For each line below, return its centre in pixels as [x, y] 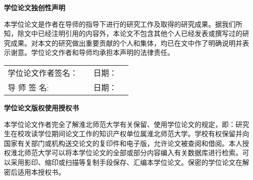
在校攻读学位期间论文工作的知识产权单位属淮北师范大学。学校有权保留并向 [130, 134]
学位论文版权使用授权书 [41, 107]
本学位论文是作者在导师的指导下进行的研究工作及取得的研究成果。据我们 [120, 24]
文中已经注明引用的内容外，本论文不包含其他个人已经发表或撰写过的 [133, 33]
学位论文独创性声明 [35, 7]
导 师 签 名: [28, 87]
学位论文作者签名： [43, 72]
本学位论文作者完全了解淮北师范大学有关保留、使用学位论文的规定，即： [120, 124]
